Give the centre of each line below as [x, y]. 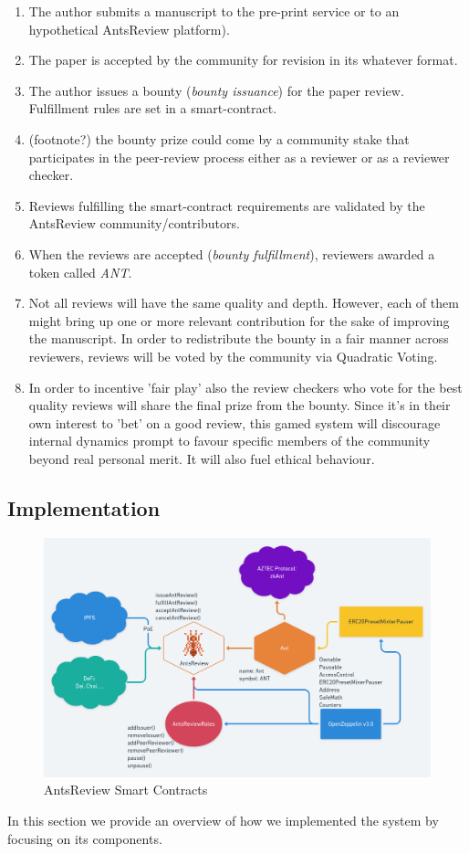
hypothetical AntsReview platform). [129, 29]
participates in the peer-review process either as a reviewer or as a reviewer [239, 157]
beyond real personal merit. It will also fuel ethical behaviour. [202, 458]
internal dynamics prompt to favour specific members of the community [229, 441]
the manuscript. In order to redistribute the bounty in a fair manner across [239, 338]
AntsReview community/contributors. [134, 223]
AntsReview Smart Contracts [126, 790]
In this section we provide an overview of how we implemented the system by [223, 820]
